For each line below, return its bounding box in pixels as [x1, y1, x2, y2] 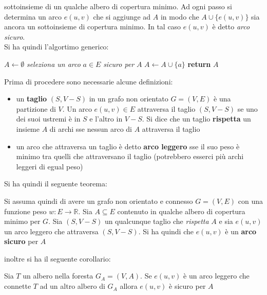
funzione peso [4, 205, 47, 216]
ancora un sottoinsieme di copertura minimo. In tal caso [4, 21, 181, 32]
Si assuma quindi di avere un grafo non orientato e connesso [4, 195, 193, 206]
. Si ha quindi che [138, 225, 194, 236]
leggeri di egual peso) [16, 161, 83, 171]
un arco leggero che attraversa [4, 225, 99, 236]
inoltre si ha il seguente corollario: [4, 253, 111, 264]
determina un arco [4, 11, 62, 22]
